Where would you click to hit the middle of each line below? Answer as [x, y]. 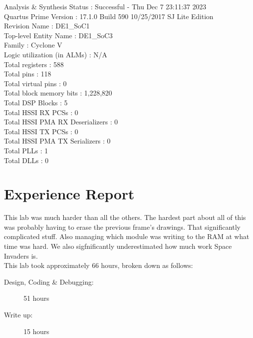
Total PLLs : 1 [26, 150]
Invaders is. [21, 255]
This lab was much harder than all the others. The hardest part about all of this [125, 217]
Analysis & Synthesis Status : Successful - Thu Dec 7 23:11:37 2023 [105, 6]
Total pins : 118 [28, 74]
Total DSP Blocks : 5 [36, 102]
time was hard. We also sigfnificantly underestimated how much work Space [118, 246]
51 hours [37, 298]
